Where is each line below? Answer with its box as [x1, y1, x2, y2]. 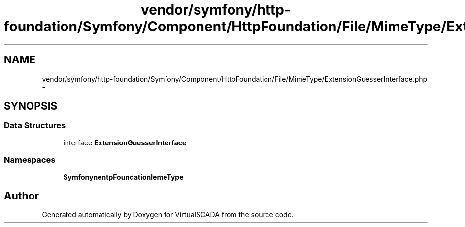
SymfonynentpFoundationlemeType [63, 172, 184, 181]
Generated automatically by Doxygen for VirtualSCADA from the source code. [42, 210, 294, 219]
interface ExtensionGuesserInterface [63, 138, 187, 147]
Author [4, 189, 39, 202]
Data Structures [4, 120, 66, 131]
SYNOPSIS [4, 100, 58, 113]
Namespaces [4, 155, 56, 165]
